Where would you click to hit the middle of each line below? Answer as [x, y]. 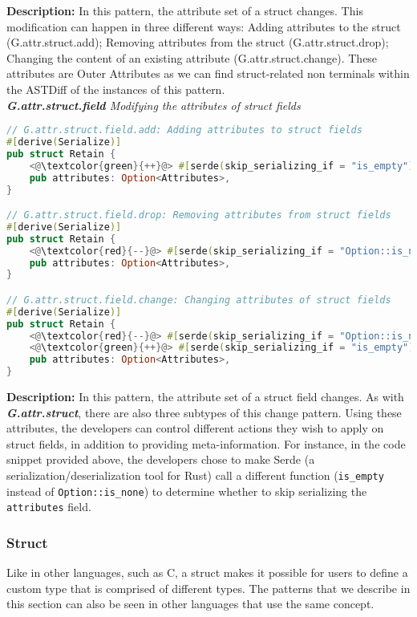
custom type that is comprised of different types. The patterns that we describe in [208, 588]
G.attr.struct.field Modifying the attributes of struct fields [154, 105]
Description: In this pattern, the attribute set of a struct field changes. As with [205, 397]
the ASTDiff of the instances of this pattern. [116, 89]
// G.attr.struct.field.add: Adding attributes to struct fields [184, 130]
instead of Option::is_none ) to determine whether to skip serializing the [187, 491]
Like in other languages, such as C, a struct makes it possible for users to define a [207, 572]
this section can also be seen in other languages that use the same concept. [190, 604]
